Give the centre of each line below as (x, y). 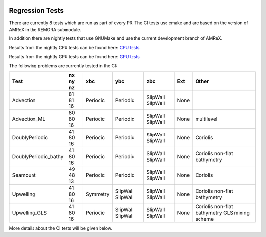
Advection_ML (29, 119)
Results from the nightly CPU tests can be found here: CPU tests (74, 47)
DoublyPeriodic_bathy (38, 156)
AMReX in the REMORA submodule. (45, 29)
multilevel (206, 119)
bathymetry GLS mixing (222, 213)
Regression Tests (36, 11)
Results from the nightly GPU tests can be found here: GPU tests (74, 57)
